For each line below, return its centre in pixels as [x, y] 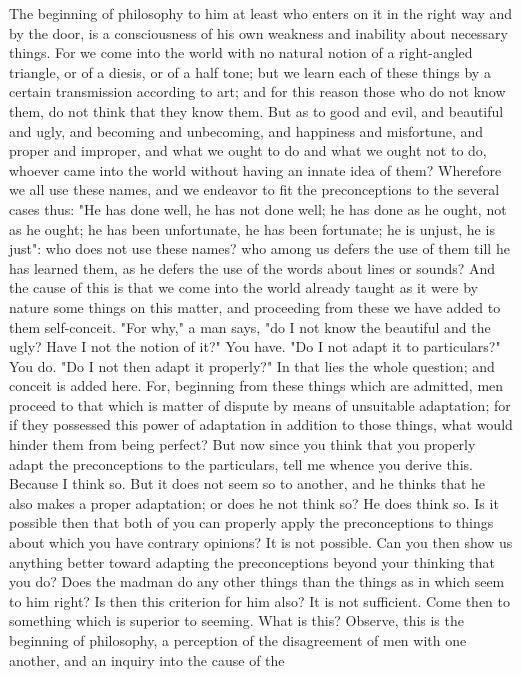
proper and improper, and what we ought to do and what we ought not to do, [248, 150]
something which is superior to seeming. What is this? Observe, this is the [236, 620]
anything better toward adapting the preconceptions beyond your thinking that [252, 561]
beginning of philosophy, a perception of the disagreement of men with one [238, 640]
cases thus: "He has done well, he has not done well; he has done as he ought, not [258, 208]
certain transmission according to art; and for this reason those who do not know [257, 91]
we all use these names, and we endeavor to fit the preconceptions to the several [254, 189]
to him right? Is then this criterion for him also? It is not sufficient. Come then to [260, 600]
